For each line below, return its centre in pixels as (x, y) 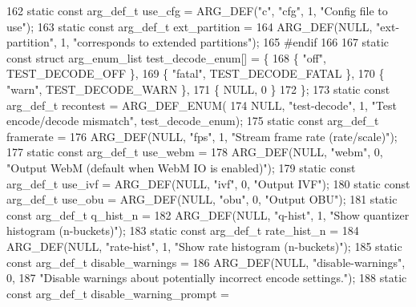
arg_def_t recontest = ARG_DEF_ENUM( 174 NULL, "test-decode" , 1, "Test (202, 105)
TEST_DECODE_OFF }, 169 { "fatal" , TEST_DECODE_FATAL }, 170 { (196, 73)
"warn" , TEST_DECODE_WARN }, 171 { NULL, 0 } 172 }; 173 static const (198, 89)
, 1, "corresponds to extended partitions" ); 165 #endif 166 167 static (221, 42)
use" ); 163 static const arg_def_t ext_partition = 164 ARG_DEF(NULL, (190, 26)
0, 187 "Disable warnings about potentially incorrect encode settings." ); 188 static (207, 278)
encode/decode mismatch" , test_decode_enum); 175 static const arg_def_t (193, 121)
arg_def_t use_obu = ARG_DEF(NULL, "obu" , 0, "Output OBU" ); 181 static (202, 199)
